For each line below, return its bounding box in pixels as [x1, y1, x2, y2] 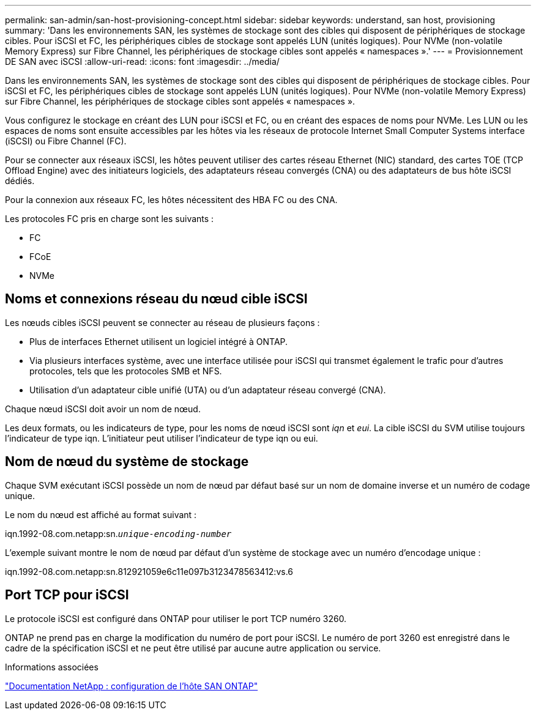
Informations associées [5, 661, 99, 672]
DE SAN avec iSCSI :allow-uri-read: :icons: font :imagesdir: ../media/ [5, 56, 280, 67]
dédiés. [5, 176, 35, 186]
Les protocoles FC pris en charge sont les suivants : [5, 213, 214, 224]
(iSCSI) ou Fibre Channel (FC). [5, 136, 127, 146]
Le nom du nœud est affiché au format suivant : [5, 509, 197, 520]
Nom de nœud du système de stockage [5, 454, 249, 470]
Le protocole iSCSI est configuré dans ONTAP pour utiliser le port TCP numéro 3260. [5, 613, 347, 624]
